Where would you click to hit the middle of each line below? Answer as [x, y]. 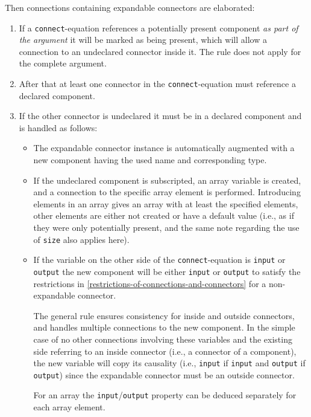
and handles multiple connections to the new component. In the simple [164, 327]
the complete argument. [63, 63]
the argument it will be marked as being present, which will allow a [143, 40]
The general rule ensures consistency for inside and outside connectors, [164, 315]
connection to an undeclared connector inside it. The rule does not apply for [160, 51]
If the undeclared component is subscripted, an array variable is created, [167, 180]
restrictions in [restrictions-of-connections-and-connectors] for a [150, 283]
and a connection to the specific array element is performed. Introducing [167, 192]
